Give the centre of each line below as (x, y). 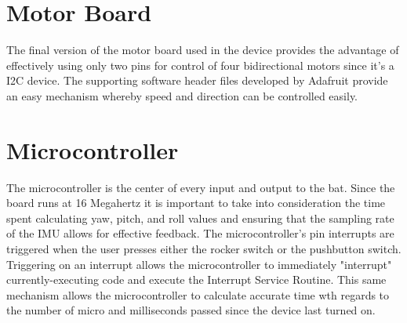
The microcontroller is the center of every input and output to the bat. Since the (201, 187)
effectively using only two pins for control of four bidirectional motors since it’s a (200, 65)
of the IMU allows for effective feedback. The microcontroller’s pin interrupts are (200, 233)
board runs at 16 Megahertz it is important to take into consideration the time (196, 203)
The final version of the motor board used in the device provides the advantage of (203, 50)
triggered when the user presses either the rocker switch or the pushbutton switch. (204, 249)
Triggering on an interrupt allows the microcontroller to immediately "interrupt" (199, 264)
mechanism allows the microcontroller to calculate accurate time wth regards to (198, 294)
